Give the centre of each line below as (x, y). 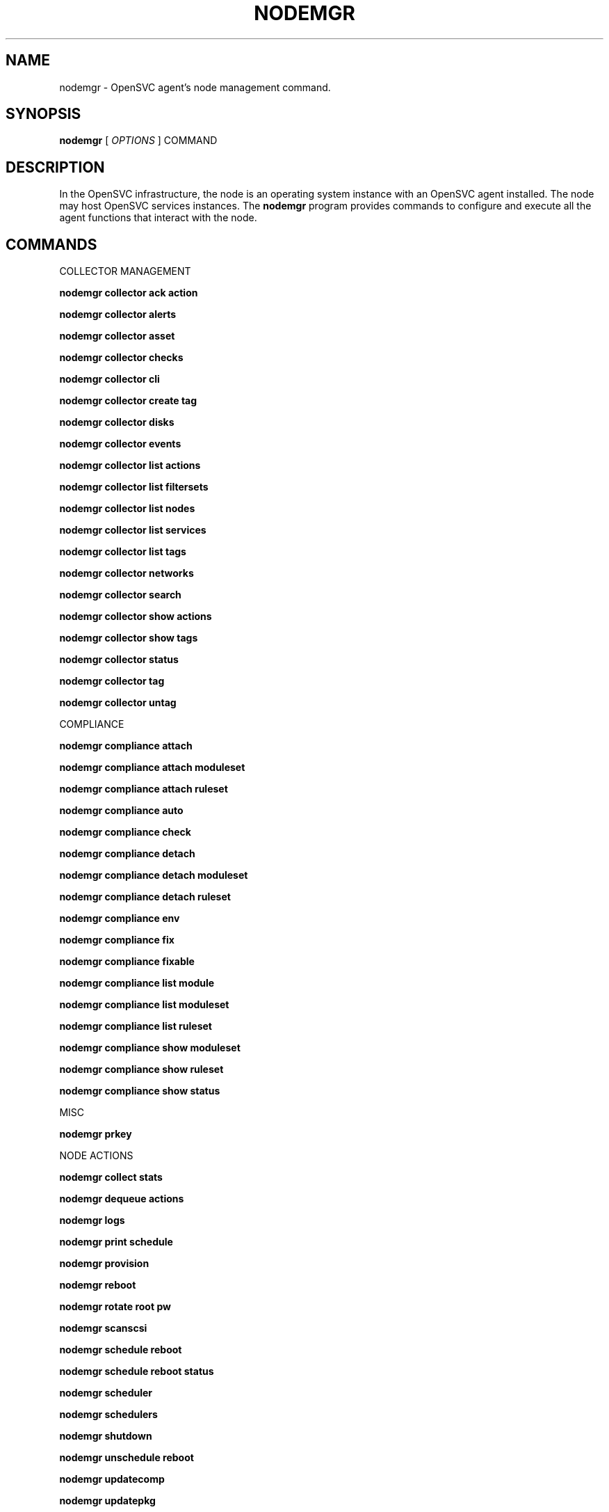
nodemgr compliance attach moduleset (152, 767)
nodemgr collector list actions (130, 465)
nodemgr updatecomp (112, 1479)
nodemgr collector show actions (136, 616)
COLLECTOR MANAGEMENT (125, 271)
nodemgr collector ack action (129, 293)
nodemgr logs (92, 1220)
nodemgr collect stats (111, 1177)
